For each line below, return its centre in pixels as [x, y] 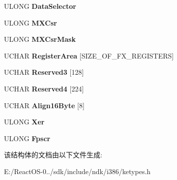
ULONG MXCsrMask [40, 39]
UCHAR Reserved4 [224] [44, 88]
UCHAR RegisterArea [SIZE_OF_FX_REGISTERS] [89, 55]
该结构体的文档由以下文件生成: [53, 155]
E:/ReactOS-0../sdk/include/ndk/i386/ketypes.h [77, 171]
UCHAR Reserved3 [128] [44, 72]
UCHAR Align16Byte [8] [44, 105]
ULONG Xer [24, 122]
